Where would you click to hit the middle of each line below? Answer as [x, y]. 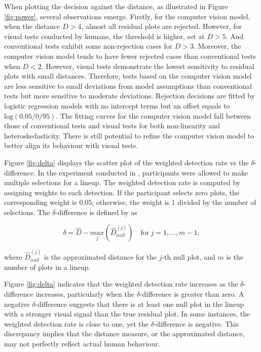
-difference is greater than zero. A [192, 293]
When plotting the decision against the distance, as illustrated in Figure [116, 6]
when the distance [32, 26]
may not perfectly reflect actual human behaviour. [82, 343]
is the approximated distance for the [100, 257]
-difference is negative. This [196, 323]
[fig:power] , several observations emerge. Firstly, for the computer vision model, [127, 16]
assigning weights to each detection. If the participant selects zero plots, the [122, 192]
